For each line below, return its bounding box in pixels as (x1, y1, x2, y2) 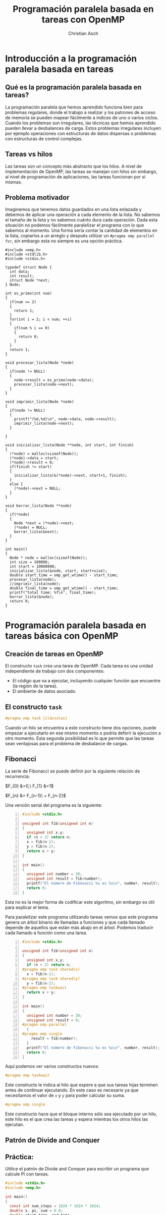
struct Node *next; (9, 278, 50, 283)
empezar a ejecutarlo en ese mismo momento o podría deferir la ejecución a (5, 730, 161, 736)
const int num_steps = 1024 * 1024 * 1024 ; (9, 1203, 101, 1209)
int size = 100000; (9, 560, 50, 565)
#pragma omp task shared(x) (22, 967, 80, 972)
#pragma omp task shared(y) (22, 976, 80, 981)
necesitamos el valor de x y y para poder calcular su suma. (5, 1093, 125, 1099)
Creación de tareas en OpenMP (5, 650, 104, 658)
